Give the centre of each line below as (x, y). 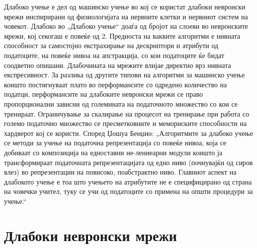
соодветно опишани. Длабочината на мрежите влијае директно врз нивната (118, 65)
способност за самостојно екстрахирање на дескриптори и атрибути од (111, 45)
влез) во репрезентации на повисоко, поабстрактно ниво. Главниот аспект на (120, 172)
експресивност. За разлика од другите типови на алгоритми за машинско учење (125, 75)
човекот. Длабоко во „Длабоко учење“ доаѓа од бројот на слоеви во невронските (126, 26)
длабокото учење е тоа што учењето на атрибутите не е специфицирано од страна (128, 181)
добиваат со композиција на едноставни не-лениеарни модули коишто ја (113, 152)
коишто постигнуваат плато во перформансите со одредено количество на (116, 84)
